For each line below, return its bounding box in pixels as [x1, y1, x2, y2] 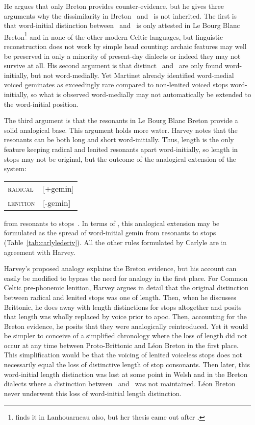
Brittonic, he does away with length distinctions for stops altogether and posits [4, 301, 242, 312]
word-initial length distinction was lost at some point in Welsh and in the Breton [4, 369, 248, 379]
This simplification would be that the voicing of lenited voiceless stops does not [4, 350, 242, 360]
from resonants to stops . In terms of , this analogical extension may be [4, 218, 220, 228]
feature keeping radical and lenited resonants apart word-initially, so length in [4, 144, 238, 154]
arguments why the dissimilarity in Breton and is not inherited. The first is [4, 10, 237, 21]
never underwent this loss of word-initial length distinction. [4, 388, 182, 398]
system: [4, 163, 26, 174]
